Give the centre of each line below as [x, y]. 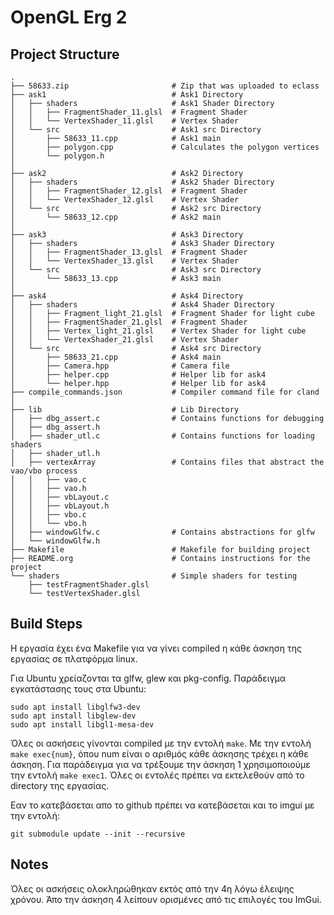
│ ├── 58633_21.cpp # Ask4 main [116, 357]
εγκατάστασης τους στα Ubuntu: [78, 688]
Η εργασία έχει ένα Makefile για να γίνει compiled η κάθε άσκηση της [156, 648]
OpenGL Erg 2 [69, 17]
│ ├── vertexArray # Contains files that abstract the [167, 462]
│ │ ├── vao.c [48, 480]
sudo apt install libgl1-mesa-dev [82, 724]
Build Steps [46, 624]
